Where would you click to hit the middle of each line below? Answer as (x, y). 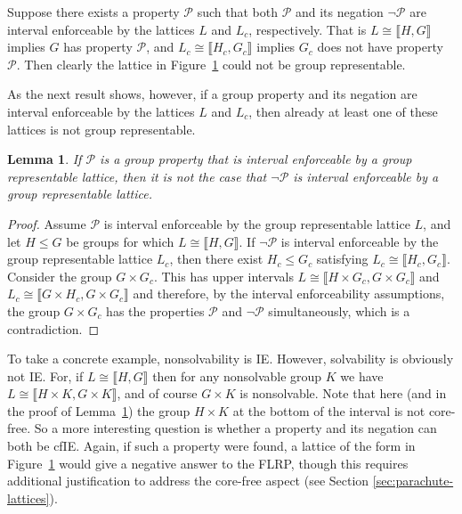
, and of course (157, 393)
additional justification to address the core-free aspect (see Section (188, 481)
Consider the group (60, 276)
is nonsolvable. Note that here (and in (343, 393)
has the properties (155, 310)
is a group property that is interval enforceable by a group (256, 159)
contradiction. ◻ (53, 328)
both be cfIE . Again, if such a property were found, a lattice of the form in (211, 446)
